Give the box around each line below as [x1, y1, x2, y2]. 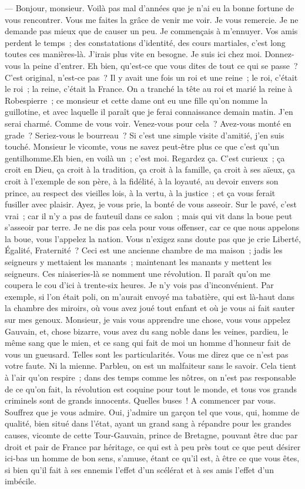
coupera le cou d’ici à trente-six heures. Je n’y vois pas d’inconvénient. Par [5, 279, 274, 291]
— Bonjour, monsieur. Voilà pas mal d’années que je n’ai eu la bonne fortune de [5, 2, 294, 14]
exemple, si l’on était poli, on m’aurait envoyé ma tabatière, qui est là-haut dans [5, 290, 295, 302]
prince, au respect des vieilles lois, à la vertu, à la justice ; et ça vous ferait [5, 186, 276, 199]
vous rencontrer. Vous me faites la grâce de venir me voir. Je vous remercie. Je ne [5, 13, 299, 25]
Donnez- [264, 48, 294, 60]
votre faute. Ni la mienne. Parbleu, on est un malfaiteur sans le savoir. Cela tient [5, 359, 297, 372]
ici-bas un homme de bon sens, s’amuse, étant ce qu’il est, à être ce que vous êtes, [5, 452, 300, 464]
